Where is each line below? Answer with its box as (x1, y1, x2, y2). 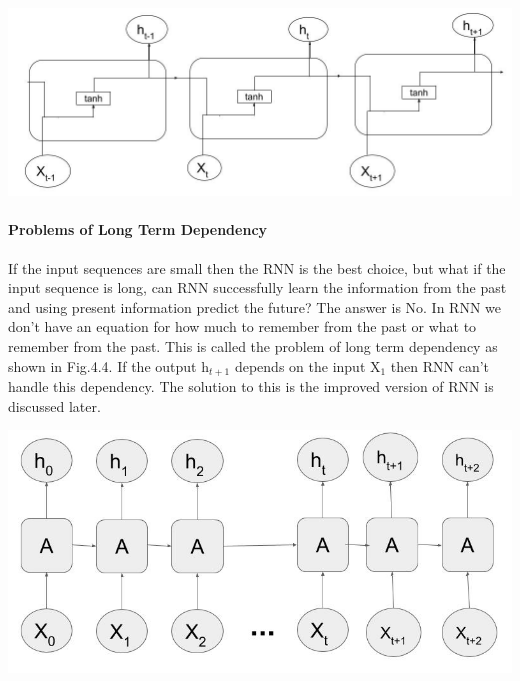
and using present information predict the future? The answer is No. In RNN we (8, 296, 502, 317)
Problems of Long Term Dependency (8, 219, 268, 240)
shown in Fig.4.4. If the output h (8, 355, 209, 376)
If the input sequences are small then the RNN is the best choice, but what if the (8, 257, 506, 278)
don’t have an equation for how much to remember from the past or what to (8, 316, 477, 337)
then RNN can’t (390, 355, 490, 376)
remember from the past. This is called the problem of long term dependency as (8, 336, 498, 357)
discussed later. (8, 395, 101, 416)
